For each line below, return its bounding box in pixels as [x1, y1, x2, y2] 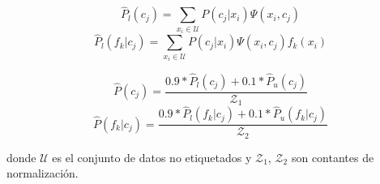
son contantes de [291, 148, 374, 165]
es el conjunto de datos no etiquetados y [52, 148, 252, 165]
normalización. [6, 165, 79, 182]
